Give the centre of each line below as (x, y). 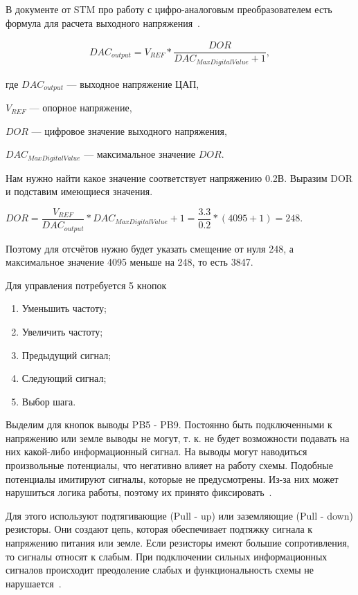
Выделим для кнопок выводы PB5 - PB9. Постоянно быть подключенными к (169, 424)
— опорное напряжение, (81, 108)
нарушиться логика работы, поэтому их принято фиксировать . (139, 492)
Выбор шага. (49, 401)
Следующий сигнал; (64, 378)
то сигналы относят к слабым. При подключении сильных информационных (167, 556)
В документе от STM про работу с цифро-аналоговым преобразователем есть (169, 9)
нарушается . (34, 583)
